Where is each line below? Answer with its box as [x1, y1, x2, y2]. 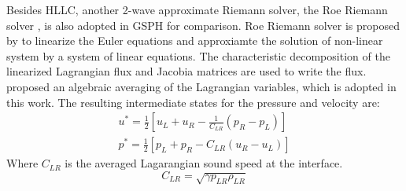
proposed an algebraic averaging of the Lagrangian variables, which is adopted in [6, 78, 397, 94]
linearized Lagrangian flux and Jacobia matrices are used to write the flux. [6, 63, 367, 79]
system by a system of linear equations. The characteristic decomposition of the [6, 47, 390, 64]
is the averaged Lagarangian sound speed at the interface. [65, 155, 343, 171]
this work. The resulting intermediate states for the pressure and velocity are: [6, 94, 380, 110]
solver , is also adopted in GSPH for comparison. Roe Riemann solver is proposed [6, 17, 400, 33]
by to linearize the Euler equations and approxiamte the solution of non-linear [6, 32, 383, 49]
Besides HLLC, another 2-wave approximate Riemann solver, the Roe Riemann [6, 2, 388, 17]
